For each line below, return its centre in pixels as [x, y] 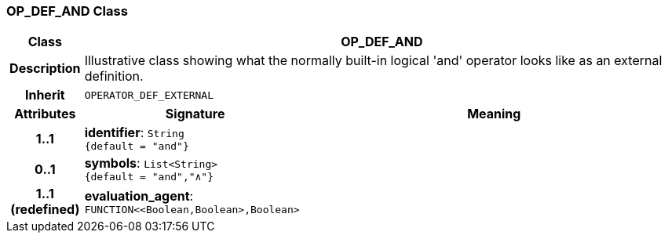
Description [45, 69]
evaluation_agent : [139, 196]
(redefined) [45, 210]
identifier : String [134, 133]
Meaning [494, 114]
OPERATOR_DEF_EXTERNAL [149, 95]
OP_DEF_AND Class [67, 11]
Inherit [45, 95]
